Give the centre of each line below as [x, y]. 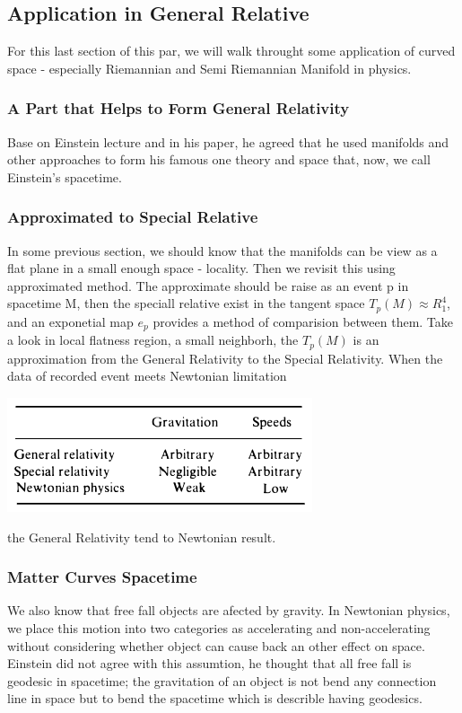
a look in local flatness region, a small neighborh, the [153, 340]
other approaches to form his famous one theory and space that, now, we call [219, 159]
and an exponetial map [70, 321]
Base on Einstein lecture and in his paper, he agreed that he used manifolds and [228, 141]
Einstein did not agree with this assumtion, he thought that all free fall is [209, 663]
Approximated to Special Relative [133, 217]
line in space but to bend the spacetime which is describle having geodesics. [215, 698]
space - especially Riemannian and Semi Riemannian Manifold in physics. [209, 68]
